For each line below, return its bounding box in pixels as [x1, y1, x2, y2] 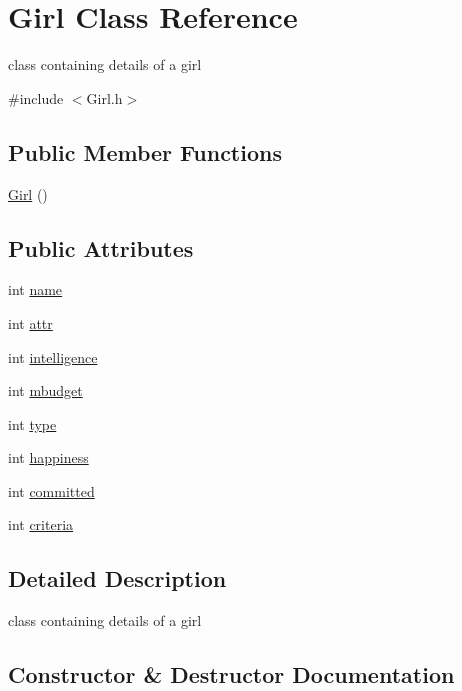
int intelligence [8, 346, 98, 367]
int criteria [8, 514, 74, 535]
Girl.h [86, 87, 123, 108]
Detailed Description [8, 563, 227, 594]
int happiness [8, 447, 89, 468]
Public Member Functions [8, 136, 282, 167]
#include [8, 87, 64, 108]
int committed [8, 480, 95, 501]
